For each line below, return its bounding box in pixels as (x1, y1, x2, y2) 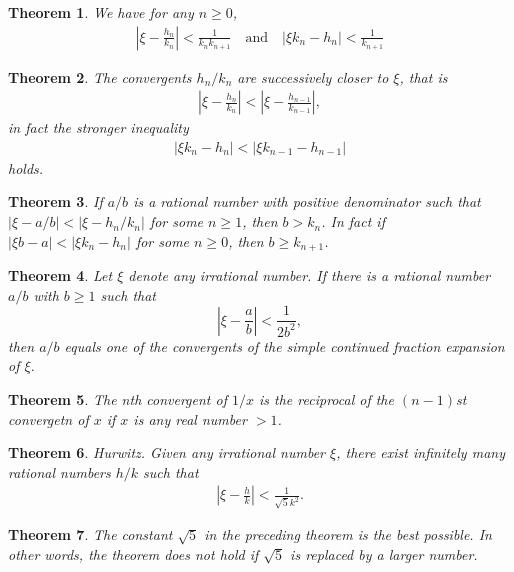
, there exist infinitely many (336, 442, 505, 463)
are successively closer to (237, 66, 389, 87)
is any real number (133, 408, 247, 429)
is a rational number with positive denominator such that (133, 191, 481, 212)
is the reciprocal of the (259, 388, 394, 409)
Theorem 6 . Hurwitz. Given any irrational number (8, 442, 326, 463)
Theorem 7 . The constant (8, 524, 173, 545)
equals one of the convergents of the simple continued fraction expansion (64, 335, 505, 356)
